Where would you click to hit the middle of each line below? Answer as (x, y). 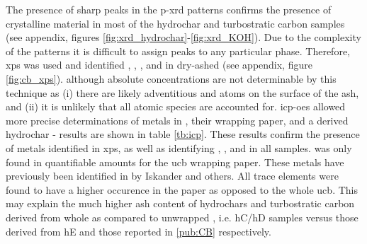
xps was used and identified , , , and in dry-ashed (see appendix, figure (159, 65)
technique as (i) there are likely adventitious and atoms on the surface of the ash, (182, 92)
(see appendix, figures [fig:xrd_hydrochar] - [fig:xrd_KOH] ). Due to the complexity (183, 37)
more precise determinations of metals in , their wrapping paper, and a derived (177, 120)
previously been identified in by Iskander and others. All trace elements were (172, 176)
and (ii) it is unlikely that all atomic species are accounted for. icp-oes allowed (176, 106)
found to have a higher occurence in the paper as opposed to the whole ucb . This (182, 189)
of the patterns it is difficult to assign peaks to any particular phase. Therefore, (178, 51)
